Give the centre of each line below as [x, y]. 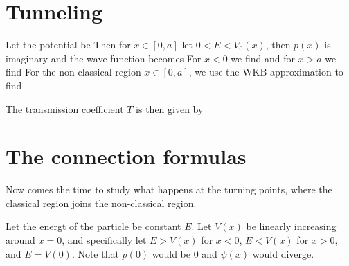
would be [171, 253]
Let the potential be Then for [68, 45]
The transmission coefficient [65, 108]
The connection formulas [126, 156]
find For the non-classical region [73, 72]
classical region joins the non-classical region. [101, 203]
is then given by [170, 108]
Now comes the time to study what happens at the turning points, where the [169, 189]
